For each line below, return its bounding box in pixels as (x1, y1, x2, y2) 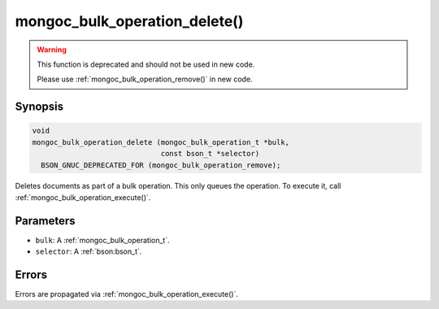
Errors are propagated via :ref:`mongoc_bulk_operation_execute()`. (15, 289, 239, 299)
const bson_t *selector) (160, 149, 260, 159)
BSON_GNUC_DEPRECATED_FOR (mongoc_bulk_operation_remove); (41, 160, 281, 170)
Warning (37, 45, 67, 54)
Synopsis (15, 100, 64, 114)
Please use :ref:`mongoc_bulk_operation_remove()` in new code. (37, 74, 253, 85)
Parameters (15, 214, 76, 228)
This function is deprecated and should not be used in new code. (37, 59, 255, 69)
